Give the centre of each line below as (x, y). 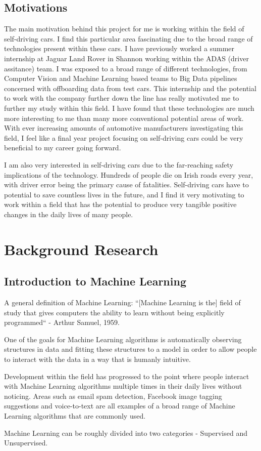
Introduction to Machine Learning (95, 281)
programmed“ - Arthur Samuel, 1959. (62, 322)
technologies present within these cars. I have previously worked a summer (119, 48)
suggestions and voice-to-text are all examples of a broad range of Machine (120, 406)
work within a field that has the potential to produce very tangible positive (120, 204)
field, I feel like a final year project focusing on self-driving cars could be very (124, 137)
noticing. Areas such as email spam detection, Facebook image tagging (113, 396)
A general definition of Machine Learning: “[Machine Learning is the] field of (122, 302)
